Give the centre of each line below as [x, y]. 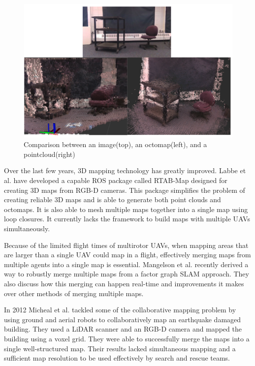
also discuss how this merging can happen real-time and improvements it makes [124, 283]
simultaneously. [27, 228]
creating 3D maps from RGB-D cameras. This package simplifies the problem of [125, 190]
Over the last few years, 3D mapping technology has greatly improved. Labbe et [125, 170]
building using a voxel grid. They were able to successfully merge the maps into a [127, 338]
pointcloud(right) [49, 154]
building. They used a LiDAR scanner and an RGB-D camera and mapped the [123, 329]
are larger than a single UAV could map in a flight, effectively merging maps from [127, 255]
